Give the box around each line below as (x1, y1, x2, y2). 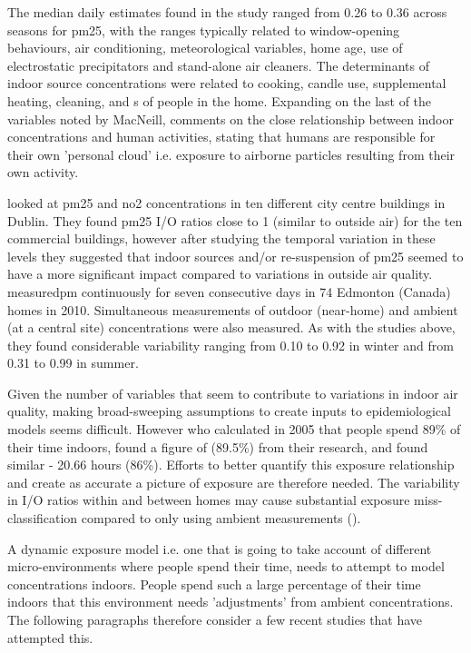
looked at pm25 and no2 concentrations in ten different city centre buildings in (7, 193, 446, 212)
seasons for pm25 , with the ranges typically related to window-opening (7, 20, 400, 39)
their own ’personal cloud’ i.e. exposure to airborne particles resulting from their (7, 144, 456, 163)
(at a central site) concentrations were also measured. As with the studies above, (7, 318, 456, 337)
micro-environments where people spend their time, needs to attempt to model (7, 557, 445, 576)
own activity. (7, 163, 79, 182)
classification (7, 509, 78, 528)
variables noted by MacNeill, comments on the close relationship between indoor (7, 109, 454, 128)
